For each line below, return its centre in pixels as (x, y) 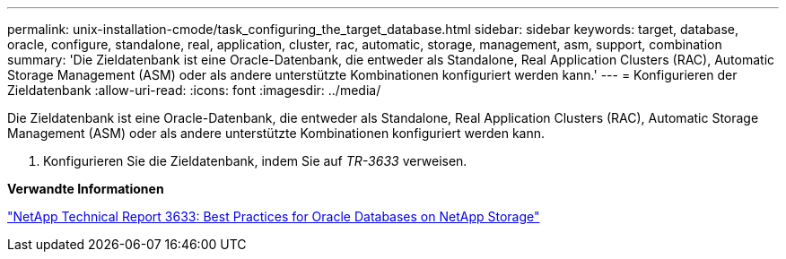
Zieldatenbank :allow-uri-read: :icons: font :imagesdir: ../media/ (194, 90)
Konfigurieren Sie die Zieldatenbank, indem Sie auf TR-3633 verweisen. (255, 161)
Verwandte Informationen (86, 189)
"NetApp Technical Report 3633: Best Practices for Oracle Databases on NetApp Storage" (274, 216)
